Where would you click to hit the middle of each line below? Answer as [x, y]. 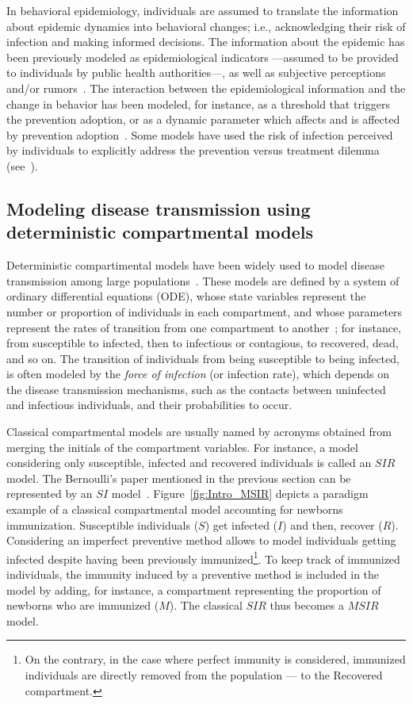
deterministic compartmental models [160, 232]
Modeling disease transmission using [159, 208]
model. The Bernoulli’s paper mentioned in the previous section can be [179, 478]
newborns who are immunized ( [83, 605]
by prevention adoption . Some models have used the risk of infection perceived [200, 134]
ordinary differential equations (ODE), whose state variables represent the [186, 296]
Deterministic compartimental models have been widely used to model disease [195, 265]
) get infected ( [241, 524]
